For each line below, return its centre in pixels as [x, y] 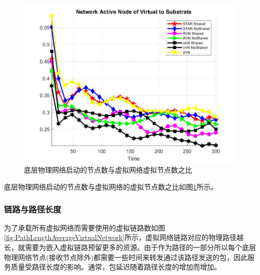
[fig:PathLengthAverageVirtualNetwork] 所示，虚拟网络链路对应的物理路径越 [124, 237]
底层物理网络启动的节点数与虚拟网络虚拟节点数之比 [108, 170]
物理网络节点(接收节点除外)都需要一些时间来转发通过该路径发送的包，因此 [126, 257]
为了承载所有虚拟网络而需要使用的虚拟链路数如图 [84, 227]
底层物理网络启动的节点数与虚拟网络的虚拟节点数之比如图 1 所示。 [111, 187]
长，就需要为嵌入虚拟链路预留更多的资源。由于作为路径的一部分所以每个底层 [130, 247]
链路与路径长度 [33, 209]
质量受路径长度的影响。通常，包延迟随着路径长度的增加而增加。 [116, 267]
